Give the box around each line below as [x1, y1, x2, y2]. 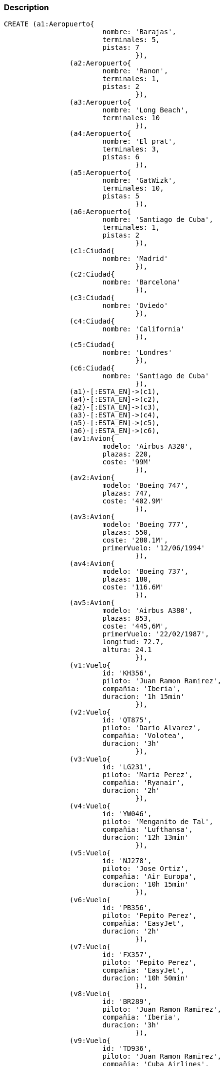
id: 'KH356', [102, 669, 152, 677]
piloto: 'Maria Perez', [102, 771, 193, 779]
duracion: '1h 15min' [102, 693, 185, 701]
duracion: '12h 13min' [102, 833, 189, 842]
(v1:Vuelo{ [69, 661, 111, 670]
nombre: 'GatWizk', [102, 176, 177, 185]
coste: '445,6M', [102, 622, 168, 631]
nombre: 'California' [102, 325, 185, 333]
